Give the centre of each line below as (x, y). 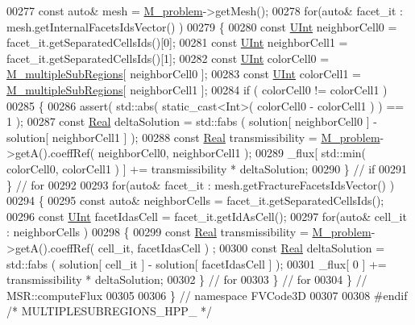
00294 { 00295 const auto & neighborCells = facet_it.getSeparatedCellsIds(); (195, 200)
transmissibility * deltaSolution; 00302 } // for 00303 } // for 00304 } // (187, 279)
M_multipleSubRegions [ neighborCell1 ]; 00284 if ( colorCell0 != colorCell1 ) (197, 89)
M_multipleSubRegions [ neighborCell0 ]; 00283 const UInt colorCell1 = (184, 74)
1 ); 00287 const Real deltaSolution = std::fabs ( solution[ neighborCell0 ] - (192, 121)
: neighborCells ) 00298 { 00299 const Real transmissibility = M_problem (189, 232)
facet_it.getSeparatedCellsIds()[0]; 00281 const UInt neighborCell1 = (177, 42)
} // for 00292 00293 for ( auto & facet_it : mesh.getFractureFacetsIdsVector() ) (201, 184)
